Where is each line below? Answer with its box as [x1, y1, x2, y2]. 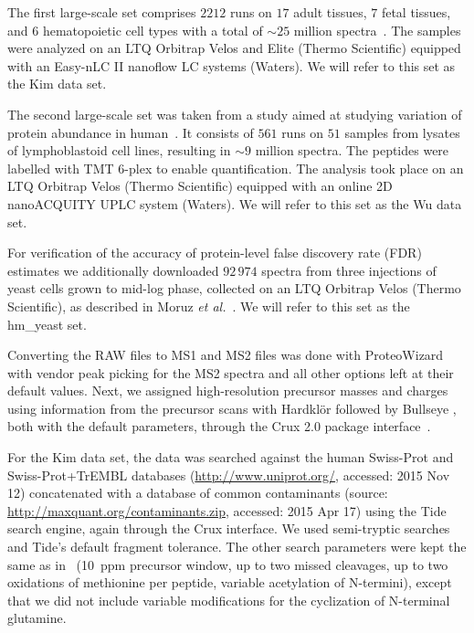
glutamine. [7, 608, 67, 628]
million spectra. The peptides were [255, 141, 449, 160]
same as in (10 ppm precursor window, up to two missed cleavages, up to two [7, 554, 448, 574]
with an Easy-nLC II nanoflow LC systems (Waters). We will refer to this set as [7, 56, 456, 75]
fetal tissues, [381, 3, 451, 21]
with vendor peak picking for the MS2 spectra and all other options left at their [7, 363, 454, 382]
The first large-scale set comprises [7, 3, 196, 21]
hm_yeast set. [7, 314, 87, 333]
